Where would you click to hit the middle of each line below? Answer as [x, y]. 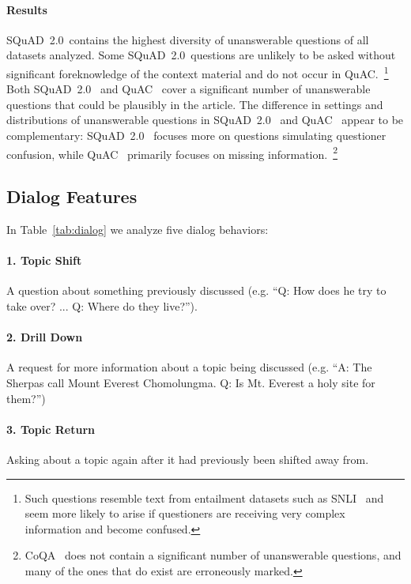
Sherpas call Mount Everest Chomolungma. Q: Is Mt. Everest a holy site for [191, 383]
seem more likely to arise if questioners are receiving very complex [185, 513]
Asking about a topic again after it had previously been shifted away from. [188, 460]
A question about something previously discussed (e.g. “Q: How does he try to [196, 290]
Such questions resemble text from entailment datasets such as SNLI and [204, 497]
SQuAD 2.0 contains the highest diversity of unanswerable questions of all [188, 39]
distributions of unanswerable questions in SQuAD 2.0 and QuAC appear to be [205, 120]
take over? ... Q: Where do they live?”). [102, 306]
